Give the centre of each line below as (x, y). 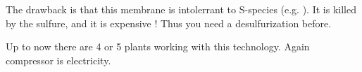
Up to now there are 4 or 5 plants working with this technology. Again (158, 46)
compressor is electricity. (58, 60)
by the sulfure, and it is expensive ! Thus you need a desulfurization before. (169, 23)
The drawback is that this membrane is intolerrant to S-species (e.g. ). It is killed (181, 9)
